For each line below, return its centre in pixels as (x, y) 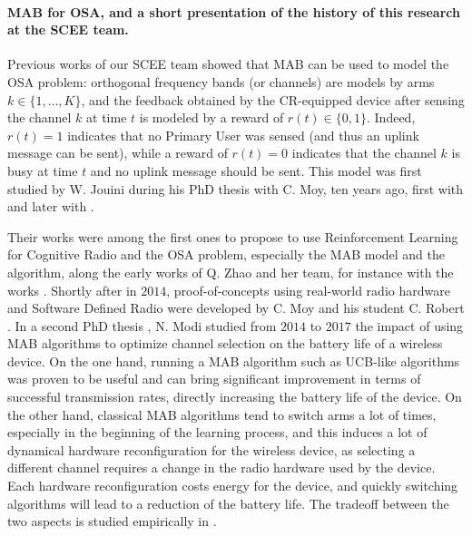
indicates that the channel (364, 153)
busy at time (43, 170)
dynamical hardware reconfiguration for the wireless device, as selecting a (211, 449)
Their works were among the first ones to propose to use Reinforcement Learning (233, 236)
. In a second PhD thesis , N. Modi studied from (142, 325)
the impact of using (409, 325)
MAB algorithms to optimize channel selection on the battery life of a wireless (225, 343)
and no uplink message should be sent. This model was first (256, 170)
